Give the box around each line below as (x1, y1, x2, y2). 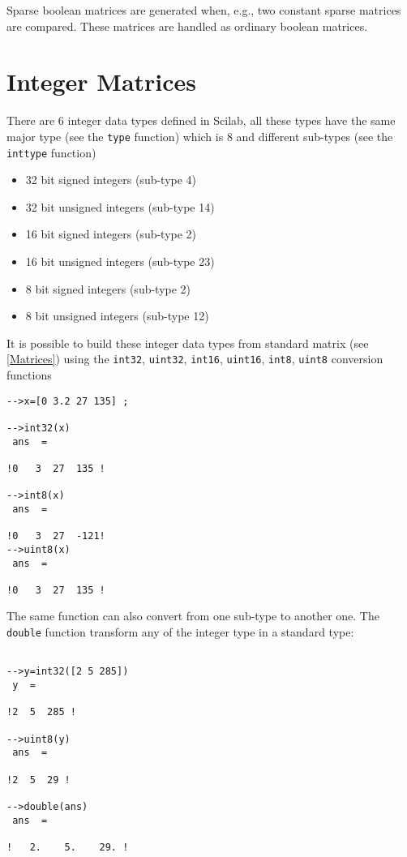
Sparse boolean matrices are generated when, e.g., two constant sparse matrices (6, 2, 401, 18)
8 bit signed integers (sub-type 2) (25, 280, 191, 297)
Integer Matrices (6, 65, 197, 98)
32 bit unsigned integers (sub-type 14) (25, 198, 215, 215)
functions (6, 366, 52, 384)
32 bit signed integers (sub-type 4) (25, 171, 197, 188)
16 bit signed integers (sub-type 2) (25, 225, 197, 242)
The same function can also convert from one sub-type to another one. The (6, 607, 379, 624)
